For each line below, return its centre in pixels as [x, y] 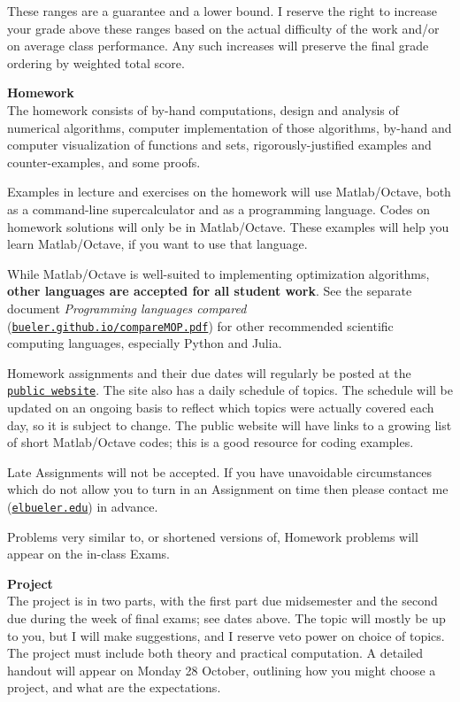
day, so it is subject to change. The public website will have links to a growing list [230, 424]
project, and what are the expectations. [114, 687]
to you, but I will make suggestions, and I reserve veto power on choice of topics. [226, 635]
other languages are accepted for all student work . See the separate [210, 291]
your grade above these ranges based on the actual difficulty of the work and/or [223, 28]
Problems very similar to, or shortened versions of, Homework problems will [213, 536]
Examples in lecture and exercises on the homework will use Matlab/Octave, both [229, 192]
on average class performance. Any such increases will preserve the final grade [218, 46]
